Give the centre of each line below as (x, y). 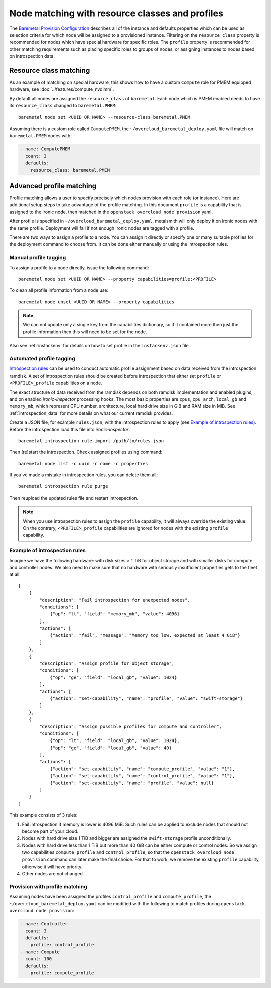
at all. (15, 574)
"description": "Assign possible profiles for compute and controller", (131, 726)
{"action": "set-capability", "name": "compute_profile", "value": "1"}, (143, 769)
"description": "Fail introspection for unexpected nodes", (115, 600)
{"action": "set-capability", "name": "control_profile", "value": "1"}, (143, 776)
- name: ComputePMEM (45, 149)
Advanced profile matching (53, 186)
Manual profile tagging (38, 258)
